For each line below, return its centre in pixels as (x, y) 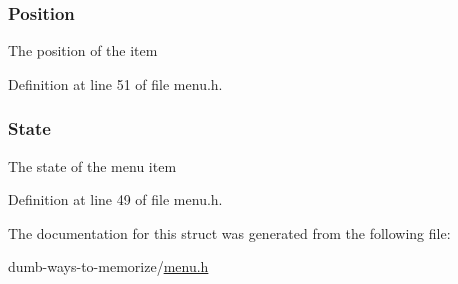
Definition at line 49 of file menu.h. (115, 199)
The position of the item (83, 50)
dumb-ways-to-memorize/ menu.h (108, 266)
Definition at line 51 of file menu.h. (115, 83)
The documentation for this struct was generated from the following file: (229, 232)
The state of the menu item (92, 165)
